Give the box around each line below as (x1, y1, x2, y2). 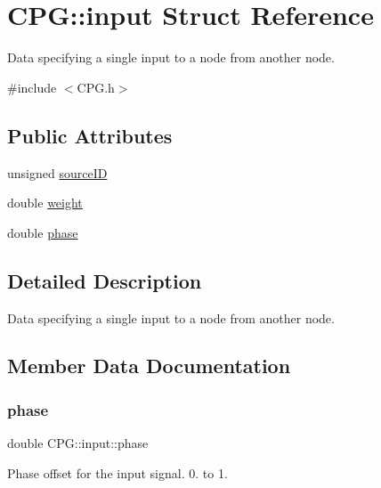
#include (7, 77, 57, 96)
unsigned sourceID (7, 163, 108, 182)
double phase (7, 223, 78, 241)
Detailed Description (7, 266, 202, 294)
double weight (7, 193, 83, 212)
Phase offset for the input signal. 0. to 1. (7, 463, 228, 482)
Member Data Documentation (7, 352, 291, 379)
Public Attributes (7, 121, 173, 149)
